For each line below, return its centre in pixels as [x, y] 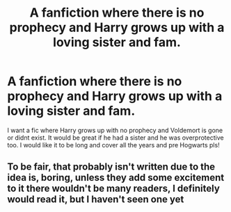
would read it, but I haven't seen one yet [96, 199]
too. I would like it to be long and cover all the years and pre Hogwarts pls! [114, 145]
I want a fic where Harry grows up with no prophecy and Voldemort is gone [115, 130]
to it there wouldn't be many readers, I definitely [114, 189]
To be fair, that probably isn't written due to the [111, 167]
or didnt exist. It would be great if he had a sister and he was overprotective [115, 138]
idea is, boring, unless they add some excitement [116, 178]
